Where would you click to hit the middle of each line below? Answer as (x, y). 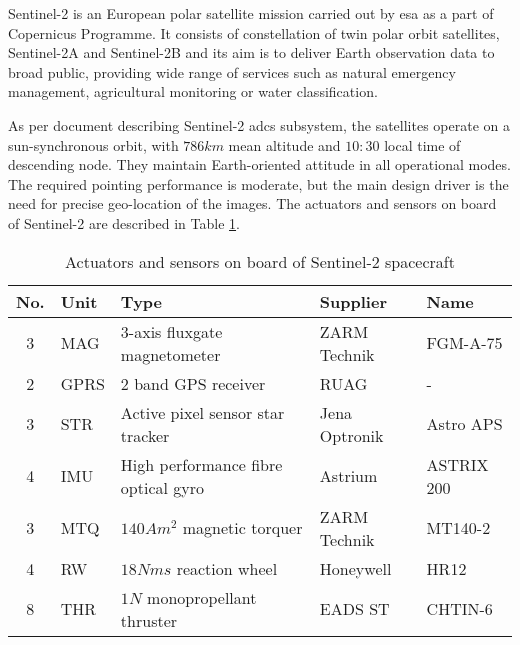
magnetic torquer (242, 528)
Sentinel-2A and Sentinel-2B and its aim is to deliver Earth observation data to (251, 52)
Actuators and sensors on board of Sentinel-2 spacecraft (260, 261)
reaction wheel (227, 568)
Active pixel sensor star (202, 412)
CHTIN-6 (459, 609)
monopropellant (202, 597)
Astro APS (464, 424)
